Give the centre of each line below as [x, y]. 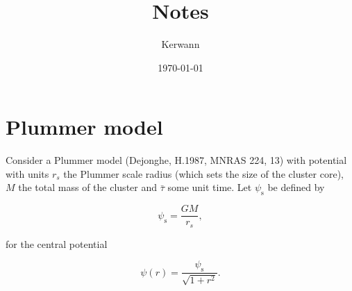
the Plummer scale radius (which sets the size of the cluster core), [203, 173]
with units [27, 173]
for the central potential [57, 243]
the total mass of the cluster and [88, 187]
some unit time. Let [210, 187]
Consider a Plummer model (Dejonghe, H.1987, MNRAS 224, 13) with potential [176, 160]
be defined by [296, 187]
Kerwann [181, 44]
